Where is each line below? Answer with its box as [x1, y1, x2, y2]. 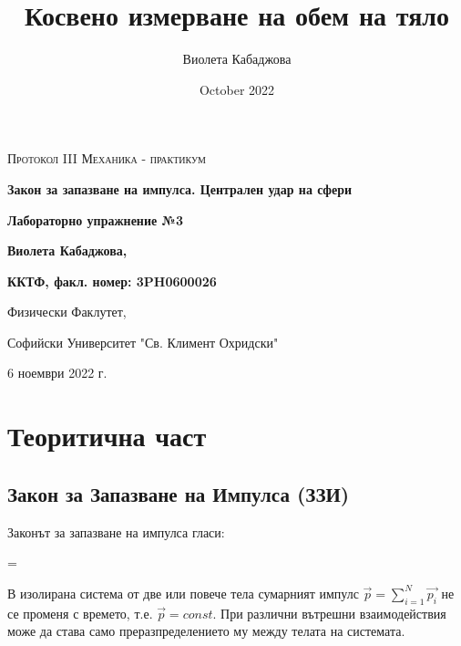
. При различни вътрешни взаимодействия [212, 603, 446, 622]
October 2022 [199, 79, 275, 99]
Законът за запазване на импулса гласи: [7, 522, 225, 541]
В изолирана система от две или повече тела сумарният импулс [7, 583, 359, 602]
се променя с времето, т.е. [7, 603, 153, 622]
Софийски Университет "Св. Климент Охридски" [7, 332, 279, 351]
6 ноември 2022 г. [7, 363, 108, 382]
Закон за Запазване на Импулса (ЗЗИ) [7, 479, 350, 507]
